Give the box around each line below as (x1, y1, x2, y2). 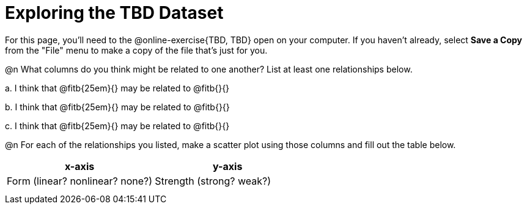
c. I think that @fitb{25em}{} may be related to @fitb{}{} (5, 120, 230, 131)
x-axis (64, 160, 95, 172)
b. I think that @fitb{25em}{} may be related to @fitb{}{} (5, 101, 230, 112)
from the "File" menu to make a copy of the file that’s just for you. (5, 44, 268, 55)
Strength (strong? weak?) (155, 174, 271, 187)
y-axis (213, 160, 243, 172)
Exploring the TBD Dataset (5, 2, 224, 23)
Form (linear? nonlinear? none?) (7, 174, 153, 187)
